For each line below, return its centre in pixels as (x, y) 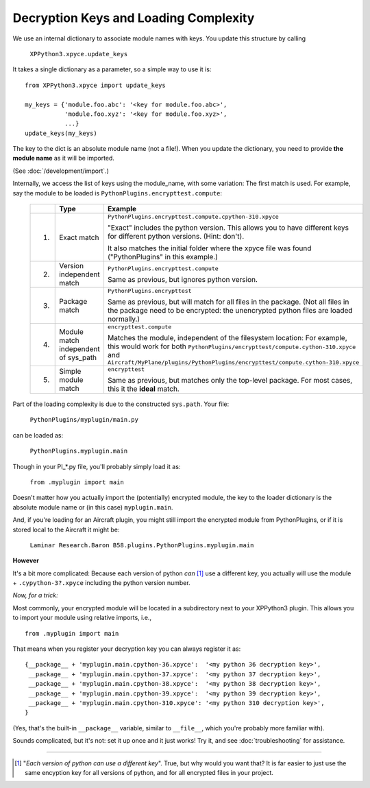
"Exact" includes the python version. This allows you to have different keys (228, 228)
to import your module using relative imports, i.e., (82, 618)
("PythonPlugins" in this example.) (163, 257)
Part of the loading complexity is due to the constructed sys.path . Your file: (121, 404)
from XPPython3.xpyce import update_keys (95, 85)
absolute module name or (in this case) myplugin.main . (93, 507)
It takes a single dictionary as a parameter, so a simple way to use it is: (112, 69)
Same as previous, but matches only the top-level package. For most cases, (230, 381)
